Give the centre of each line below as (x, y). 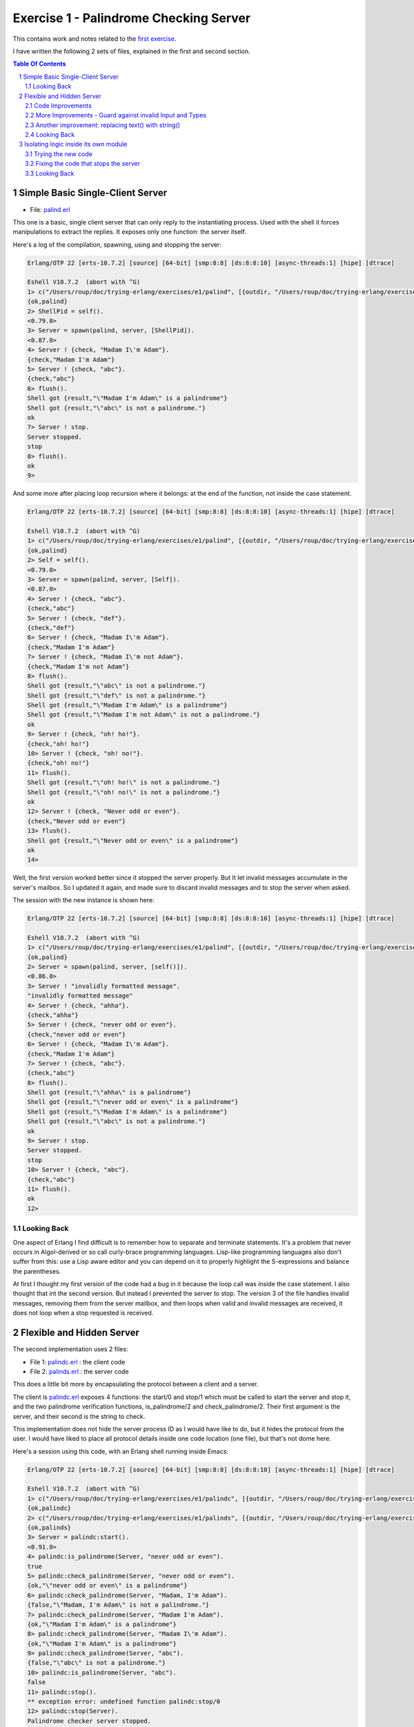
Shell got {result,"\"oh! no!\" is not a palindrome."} (124, 792)
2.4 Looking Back (50, 135)
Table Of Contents (39, 64)
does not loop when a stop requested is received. (83, 1313)
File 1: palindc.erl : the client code (78, 1362)
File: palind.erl (50, 209)
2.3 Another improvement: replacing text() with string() (103, 125)
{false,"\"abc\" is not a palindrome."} (96, 1663)
